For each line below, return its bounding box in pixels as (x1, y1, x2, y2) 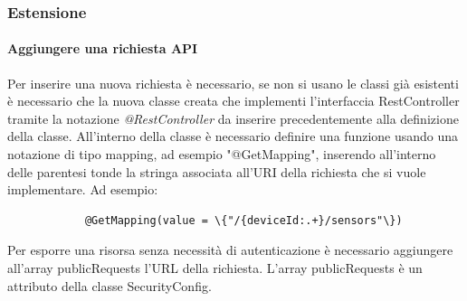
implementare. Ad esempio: (7, 180, 158, 199)
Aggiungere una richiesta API (7, 39, 198, 58)
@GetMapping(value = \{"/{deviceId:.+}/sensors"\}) (84, 213, 403, 227)
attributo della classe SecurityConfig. (7, 276, 212, 295)
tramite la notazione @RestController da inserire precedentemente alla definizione (7, 108, 459, 127)
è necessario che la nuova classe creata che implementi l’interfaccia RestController (7, 91, 460, 110)
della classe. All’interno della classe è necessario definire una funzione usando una (7, 127, 459, 146)
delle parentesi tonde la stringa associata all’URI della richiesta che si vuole (7, 162, 426, 181)
